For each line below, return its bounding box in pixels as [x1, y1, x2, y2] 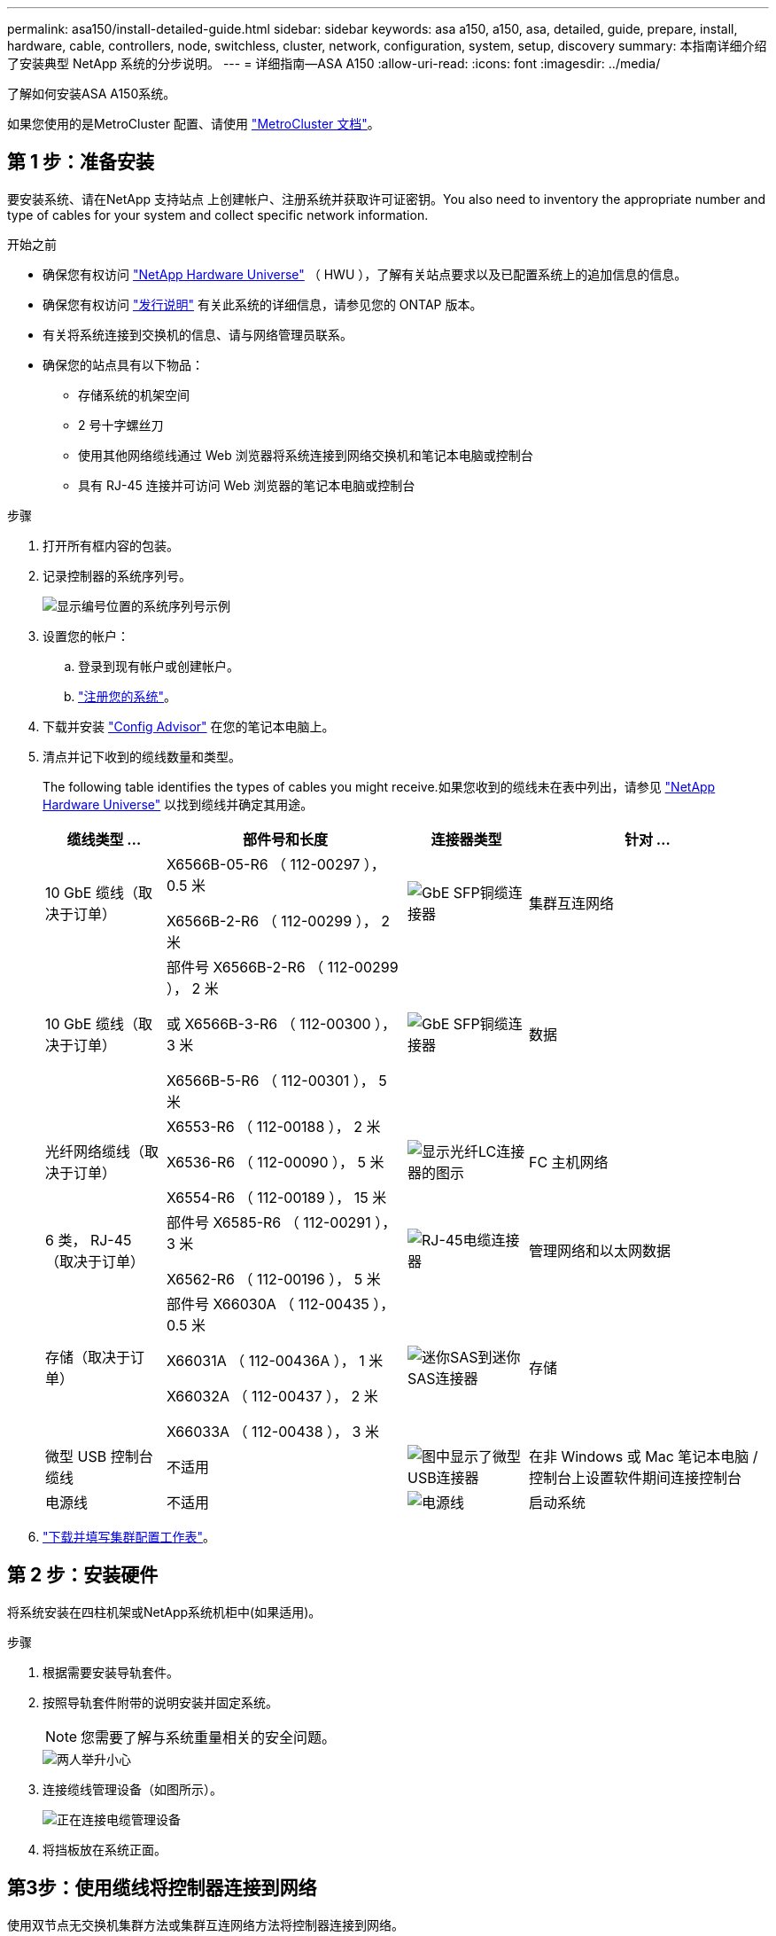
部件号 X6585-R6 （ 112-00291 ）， [166, 1213, 397, 1231]
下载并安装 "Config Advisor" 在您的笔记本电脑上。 [43, 718, 335, 734]
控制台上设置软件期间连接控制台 [528, 1468, 741, 1487]
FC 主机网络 [528, 1152, 609, 1171]
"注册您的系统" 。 [78, 688, 177, 704]
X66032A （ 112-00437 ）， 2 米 [166, 1386, 378, 1405]
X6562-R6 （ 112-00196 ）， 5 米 [166, 1269, 381, 1288]
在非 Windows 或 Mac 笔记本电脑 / [528, 1447, 758, 1465]
